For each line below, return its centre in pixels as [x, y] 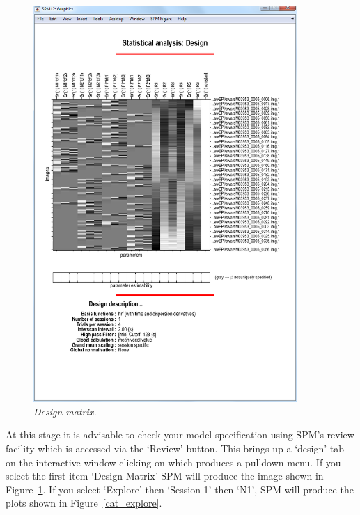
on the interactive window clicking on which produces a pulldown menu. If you [173, 462]
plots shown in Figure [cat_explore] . [84, 503]
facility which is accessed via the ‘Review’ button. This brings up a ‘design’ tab [175, 448]
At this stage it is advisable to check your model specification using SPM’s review [180, 435]
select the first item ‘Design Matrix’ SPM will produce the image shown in [165, 476]
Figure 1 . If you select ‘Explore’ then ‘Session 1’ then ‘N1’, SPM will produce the [180, 489]
